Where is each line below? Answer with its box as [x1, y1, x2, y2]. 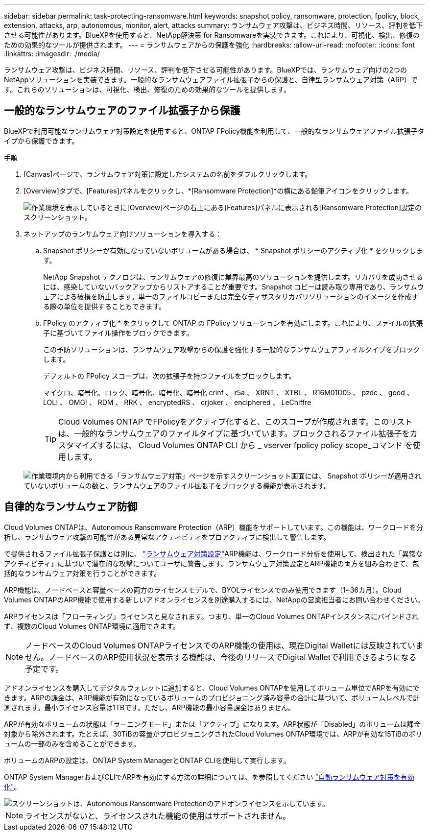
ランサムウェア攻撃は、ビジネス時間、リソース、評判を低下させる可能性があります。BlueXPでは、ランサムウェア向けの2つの [4, 66, 407, 74]
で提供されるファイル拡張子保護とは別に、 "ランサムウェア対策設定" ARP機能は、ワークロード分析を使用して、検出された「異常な [4, 549, 423, 558]
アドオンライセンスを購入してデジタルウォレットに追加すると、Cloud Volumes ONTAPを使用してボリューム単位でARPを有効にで [4, 683, 420, 692]
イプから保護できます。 [4, 136, 79, 145]
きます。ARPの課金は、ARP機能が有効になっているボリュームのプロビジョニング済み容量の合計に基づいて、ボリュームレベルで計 [4, 693, 420, 702]
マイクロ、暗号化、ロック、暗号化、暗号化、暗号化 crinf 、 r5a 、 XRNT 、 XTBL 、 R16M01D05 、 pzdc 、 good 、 [43, 388, 414, 397]
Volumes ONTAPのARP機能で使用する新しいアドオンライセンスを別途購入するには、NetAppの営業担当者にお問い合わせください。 [4, 595, 424, 604]
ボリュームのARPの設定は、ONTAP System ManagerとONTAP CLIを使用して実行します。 [4, 756, 290, 764]
